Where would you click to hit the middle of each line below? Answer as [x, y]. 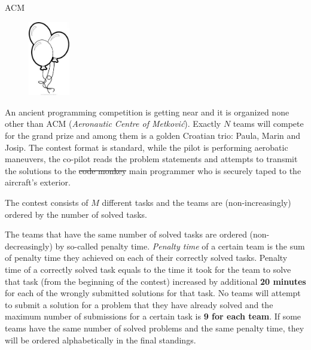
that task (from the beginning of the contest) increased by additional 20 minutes [155, 281]
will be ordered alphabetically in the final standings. [100, 340]
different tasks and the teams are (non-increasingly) [196, 202]
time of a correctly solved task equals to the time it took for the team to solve [148, 269]
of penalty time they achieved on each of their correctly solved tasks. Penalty [146, 258]
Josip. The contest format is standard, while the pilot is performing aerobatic [147, 147]
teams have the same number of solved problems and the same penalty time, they [155, 328]
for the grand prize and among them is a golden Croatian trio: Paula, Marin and [153, 136]
